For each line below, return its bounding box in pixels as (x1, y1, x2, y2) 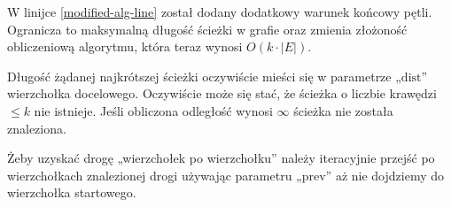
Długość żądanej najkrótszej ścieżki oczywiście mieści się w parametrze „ (7, 66, 401, 85)
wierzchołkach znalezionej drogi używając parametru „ (7, 165, 302, 184)
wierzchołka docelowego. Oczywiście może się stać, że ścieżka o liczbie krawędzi (7, 84, 437, 103)
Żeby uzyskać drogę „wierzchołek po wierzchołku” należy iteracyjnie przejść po (7, 149, 435, 167)
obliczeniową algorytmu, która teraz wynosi (7, 37, 243, 56)
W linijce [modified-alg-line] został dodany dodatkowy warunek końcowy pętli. (7, 3, 432, 20)
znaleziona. (7, 119, 66, 137)
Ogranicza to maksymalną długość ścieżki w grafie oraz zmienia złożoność (7, 19, 408, 38)
